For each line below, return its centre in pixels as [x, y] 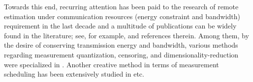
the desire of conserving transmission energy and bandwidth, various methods [121, 45]
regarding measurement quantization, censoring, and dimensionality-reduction [121, 54]
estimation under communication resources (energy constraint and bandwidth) [122, 16]
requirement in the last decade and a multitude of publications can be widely [120, 26]
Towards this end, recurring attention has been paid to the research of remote [121, 6]
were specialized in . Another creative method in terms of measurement [111, 64]
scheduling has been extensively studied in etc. [74, 74]
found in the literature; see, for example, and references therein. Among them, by [126, 35]
